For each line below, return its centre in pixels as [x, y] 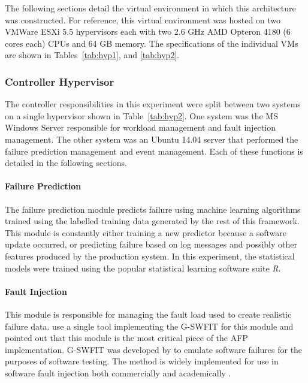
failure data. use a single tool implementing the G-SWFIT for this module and [149, 326]
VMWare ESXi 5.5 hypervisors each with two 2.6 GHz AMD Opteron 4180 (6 [148, 31]
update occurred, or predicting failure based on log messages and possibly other [151, 244]
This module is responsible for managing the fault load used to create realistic [148, 314]
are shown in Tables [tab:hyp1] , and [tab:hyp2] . [92, 55]
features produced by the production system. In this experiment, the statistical [150, 256]
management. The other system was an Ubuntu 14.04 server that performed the [152, 139]
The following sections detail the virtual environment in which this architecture [150, 8]
